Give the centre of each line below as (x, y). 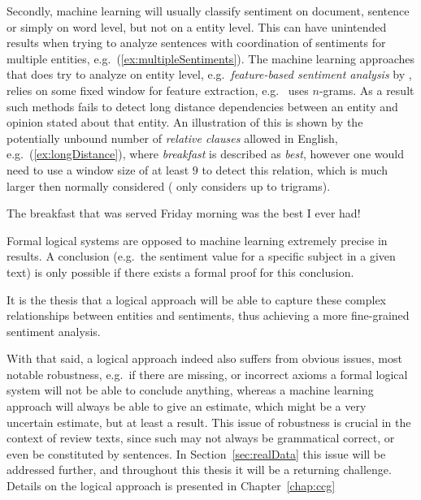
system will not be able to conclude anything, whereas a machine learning (190, 390)
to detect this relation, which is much (295, 169)
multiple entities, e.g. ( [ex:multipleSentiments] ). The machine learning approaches (210, 58)
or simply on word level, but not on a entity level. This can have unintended (197, 26)
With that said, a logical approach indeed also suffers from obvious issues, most (204, 358)
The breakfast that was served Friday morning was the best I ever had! (184, 213)
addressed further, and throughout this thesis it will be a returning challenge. (199, 470)
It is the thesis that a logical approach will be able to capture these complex (197, 299)
